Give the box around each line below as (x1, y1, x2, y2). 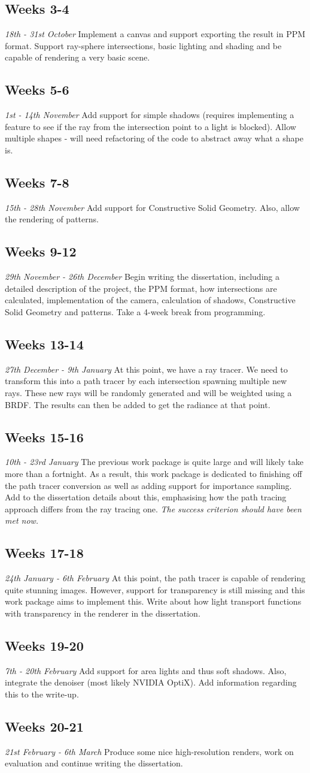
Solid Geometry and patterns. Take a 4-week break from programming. (5, 305, 266, 318)
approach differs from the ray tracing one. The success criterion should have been (5, 502, 302, 515)
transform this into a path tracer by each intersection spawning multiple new (5, 375, 287, 387)
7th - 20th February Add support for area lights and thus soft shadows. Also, (5, 664, 287, 677)
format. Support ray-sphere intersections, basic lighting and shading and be (5, 39, 282, 52)
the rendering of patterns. (5, 213, 99, 225)
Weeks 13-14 (5, 334, 84, 353)
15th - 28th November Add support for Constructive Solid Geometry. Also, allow (5, 201, 300, 213)
